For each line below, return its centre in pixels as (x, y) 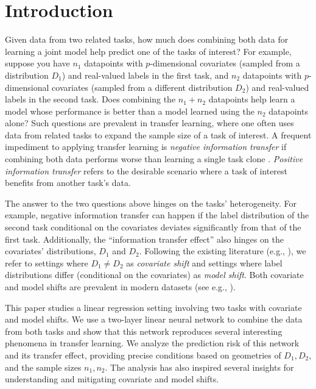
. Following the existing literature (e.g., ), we (223, 251)
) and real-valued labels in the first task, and (145, 75)
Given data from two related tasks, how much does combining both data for (147, 39)
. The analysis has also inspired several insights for (199, 367)
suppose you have (37, 63)
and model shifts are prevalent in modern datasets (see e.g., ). (120, 287)
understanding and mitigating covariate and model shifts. (112, 379)
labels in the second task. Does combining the (90, 99)
